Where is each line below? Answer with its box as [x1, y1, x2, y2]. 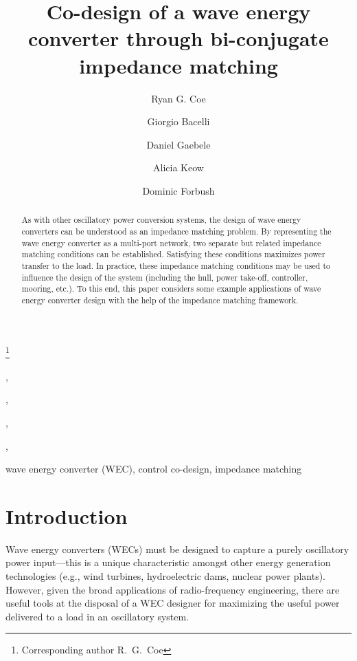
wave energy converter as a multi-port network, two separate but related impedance [21, 237, 321, 248]
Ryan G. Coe [151, 91, 206, 105]
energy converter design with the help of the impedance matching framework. [21, 294, 299, 305]
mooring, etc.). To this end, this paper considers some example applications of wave [21, 283, 321, 294]
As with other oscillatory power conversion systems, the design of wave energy [21, 214, 301, 226]
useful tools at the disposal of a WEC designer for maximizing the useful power [5, 596, 340, 610]
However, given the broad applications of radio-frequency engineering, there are [5, 582, 340, 596]
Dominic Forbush [142, 183, 215, 197]
